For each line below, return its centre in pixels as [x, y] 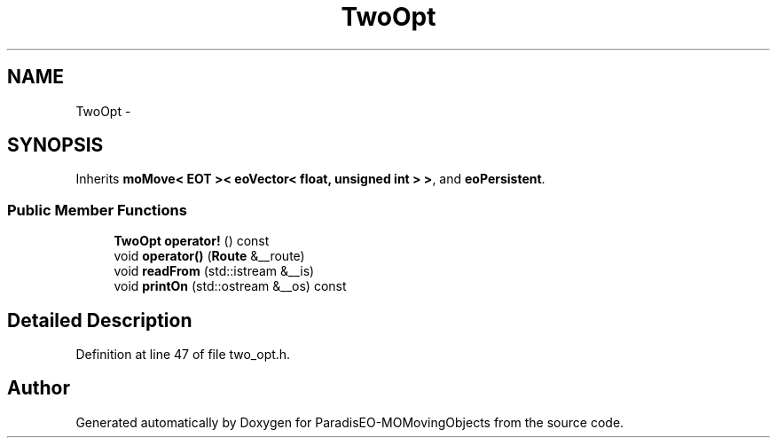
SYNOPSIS [55, 145]
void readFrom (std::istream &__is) [214, 271]
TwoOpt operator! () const [192, 241]
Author [39, 388]
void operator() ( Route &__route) [209, 256]
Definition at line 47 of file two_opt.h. [183, 355]
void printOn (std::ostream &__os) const [230, 286]
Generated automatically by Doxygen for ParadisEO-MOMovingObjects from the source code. [350, 422]
